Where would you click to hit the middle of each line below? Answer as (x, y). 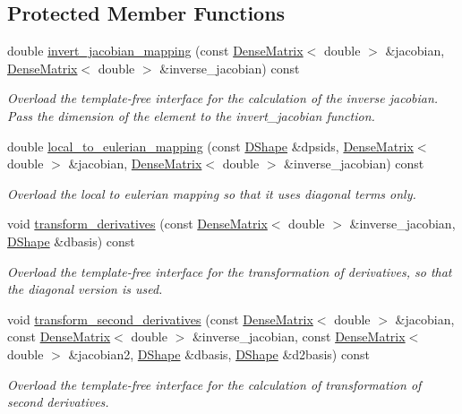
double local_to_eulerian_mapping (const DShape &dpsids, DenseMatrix (210, 146)
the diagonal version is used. (85, 289)
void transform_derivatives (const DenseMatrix (137, 224)
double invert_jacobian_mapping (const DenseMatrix (155, 51)
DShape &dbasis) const (71, 241)
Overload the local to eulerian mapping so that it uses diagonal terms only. (212, 193)
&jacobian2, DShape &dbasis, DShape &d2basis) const (219, 354)
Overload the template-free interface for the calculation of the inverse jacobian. (223, 98)
